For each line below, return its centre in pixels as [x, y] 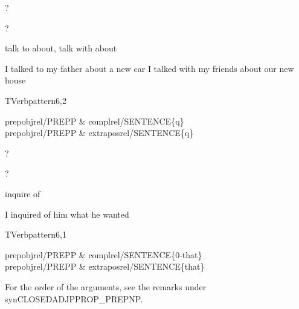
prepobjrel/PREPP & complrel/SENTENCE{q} [95, 121]
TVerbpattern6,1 [36, 234]
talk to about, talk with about [61, 48]
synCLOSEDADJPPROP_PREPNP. [74, 298]
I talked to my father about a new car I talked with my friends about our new [149, 68]
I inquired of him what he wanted [67, 214]
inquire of [23, 193]
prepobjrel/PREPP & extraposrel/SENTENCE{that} [105, 266]
